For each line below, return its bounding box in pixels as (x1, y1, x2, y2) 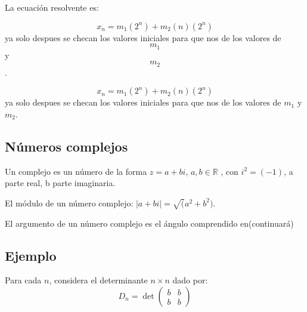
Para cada (5, 274, 42, 286)
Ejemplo (5, 246, 57, 264)
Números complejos (5, 137, 128, 155)
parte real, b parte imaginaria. (5, 177, 116, 189)
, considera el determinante (49, 274, 148, 286)
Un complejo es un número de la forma (5, 165, 147, 177)
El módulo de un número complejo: (5, 196, 134, 209)
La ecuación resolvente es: (5, 1, 99, 13)
